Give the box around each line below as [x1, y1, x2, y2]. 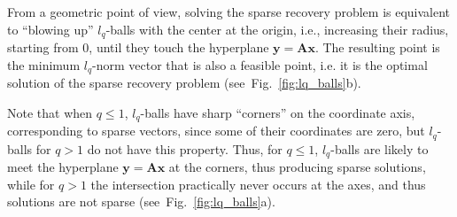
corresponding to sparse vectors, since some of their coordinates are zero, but [7, 121, 425, 140]
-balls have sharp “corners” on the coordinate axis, [140, 103, 415, 121]
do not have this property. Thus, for [87, 139, 283, 158]
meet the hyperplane [7, 158, 119, 176]
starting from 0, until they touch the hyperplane [7, 38, 269, 57]
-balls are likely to [330, 139, 429, 158]
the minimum [7, 55, 81, 74]
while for [7, 174, 55, 193]
